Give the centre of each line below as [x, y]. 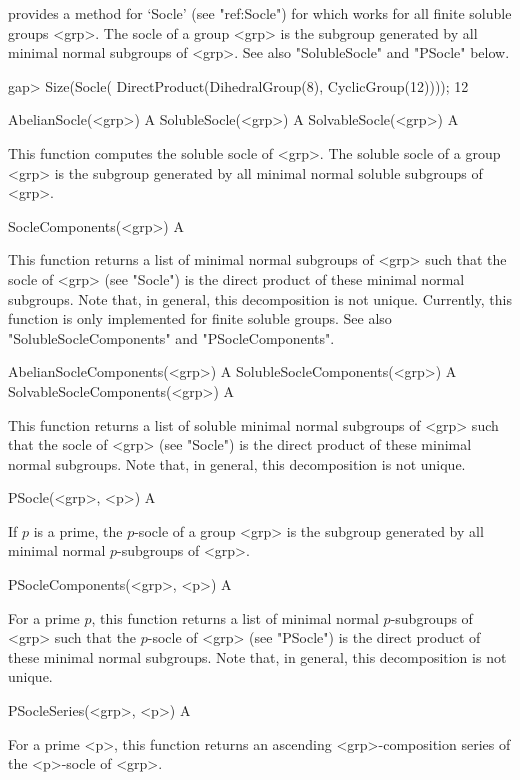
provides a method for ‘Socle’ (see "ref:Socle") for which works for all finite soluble [260, 13]
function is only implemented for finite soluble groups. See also [200, 318]
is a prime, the [78, 530]
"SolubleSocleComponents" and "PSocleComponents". [171, 337]
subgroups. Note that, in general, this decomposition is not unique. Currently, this [260, 298]
